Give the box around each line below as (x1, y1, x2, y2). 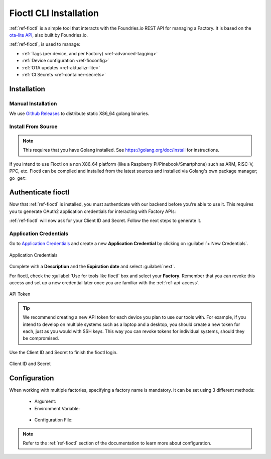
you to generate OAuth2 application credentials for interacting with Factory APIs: (9, 208, 176, 214)
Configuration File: (34, 417, 73, 423)
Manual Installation (9, 100, 57, 107)
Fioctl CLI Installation (9, 8, 99, 19)
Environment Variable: (34, 405, 80, 411)
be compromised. (23, 335, 60, 341)
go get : (9, 175, 27, 181)
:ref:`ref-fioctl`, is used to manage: (9, 41, 80, 47)
